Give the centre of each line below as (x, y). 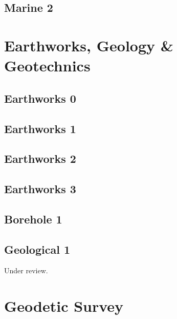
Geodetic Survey (64, 306)
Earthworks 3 (40, 189)
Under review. (26, 270)
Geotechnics (47, 65)
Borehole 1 (33, 219)
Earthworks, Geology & (89, 45)
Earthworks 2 (40, 158)
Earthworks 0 (40, 98)
